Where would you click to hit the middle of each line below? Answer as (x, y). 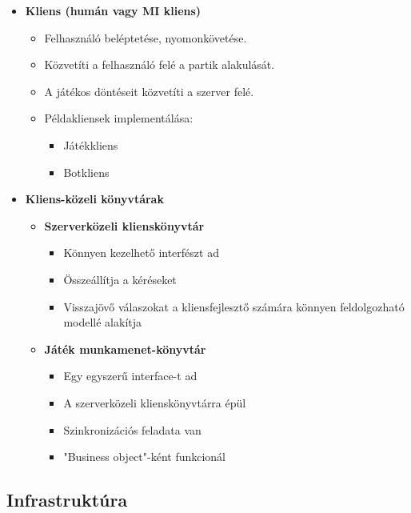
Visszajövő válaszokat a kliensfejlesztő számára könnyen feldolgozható (234, 306)
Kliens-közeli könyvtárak (94, 199)
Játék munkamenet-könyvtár (125, 349)
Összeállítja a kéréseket (120, 279)
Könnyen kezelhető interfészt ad (141, 252)
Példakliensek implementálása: (119, 118)
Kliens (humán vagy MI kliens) (113, 10)
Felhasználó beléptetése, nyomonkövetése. (146, 37)
